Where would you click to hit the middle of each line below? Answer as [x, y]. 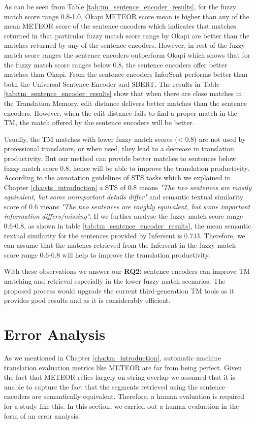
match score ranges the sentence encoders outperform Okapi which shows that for [127, 54]
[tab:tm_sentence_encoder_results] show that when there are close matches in [123, 93]
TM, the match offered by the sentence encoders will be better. [99, 122]
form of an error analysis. [42, 415]
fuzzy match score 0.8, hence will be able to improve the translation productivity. [127, 168]
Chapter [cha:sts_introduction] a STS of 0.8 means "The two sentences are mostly [128, 187]
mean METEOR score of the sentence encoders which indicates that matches [120, 26]
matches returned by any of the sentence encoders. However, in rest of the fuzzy [125, 45]
